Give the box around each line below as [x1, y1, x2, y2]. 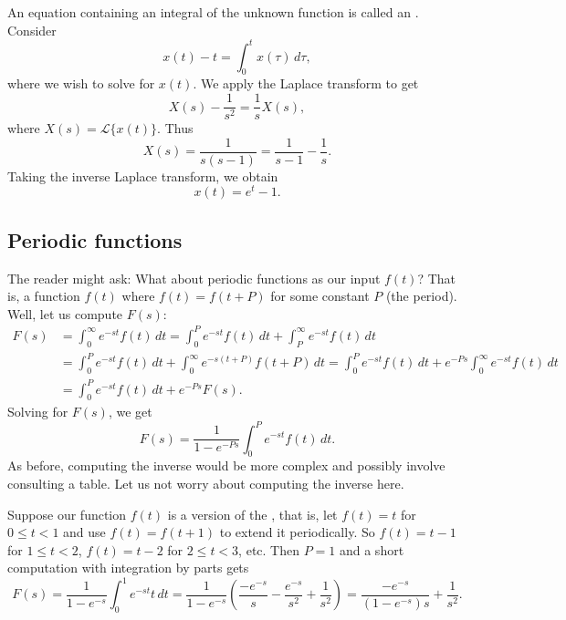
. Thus [157, 119, 194, 138]
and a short [339, 540, 404, 559]
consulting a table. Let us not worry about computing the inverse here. [7, 473, 404, 492]
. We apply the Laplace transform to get [193, 74, 419, 93]
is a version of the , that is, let [167, 504, 338, 523]
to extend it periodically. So [219, 522, 375, 542]
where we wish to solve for [7, 74, 155, 93]
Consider [7, 20, 57, 39]
